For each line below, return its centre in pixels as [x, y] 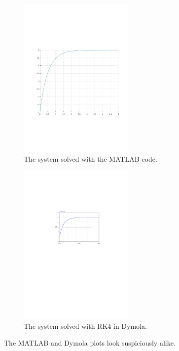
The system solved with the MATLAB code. [90, 159]
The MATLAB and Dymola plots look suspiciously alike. [90, 343]
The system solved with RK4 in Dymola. [85, 326]
